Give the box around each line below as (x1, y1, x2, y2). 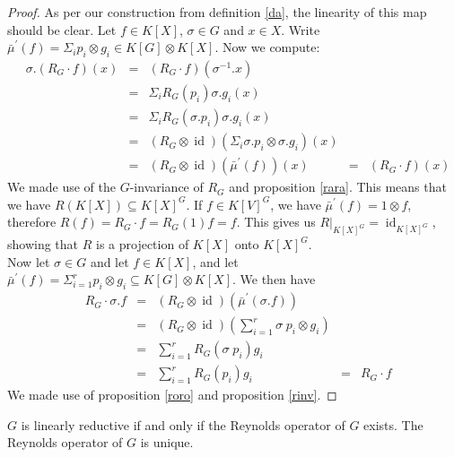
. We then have (232, 270, 316, 289)
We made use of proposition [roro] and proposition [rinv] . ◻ (7, 385, 337, 404)
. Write (281, 20, 320, 39)
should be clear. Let (7, 20, 117, 39)
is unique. (140, 433, 194, 452)
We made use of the (7, 177, 117, 196)
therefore (7, 212, 57, 231)
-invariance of (129, 177, 204, 196)
